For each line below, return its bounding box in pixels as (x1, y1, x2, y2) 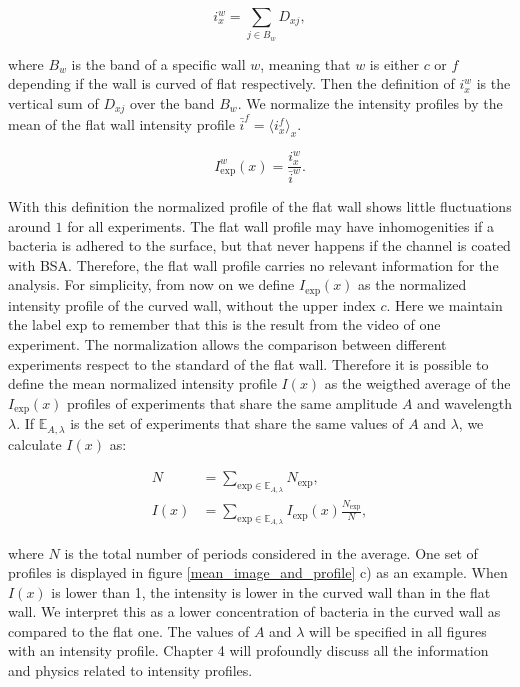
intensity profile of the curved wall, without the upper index (8, 294, 376, 315)
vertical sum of (8, 92, 99, 113)
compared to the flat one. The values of (8, 620, 250, 641)
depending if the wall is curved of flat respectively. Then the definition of (8, 73, 455, 94)
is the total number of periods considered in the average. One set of (64, 542, 478, 563)
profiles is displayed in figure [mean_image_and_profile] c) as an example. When (8, 562, 508, 583)
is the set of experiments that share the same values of (70, 413, 404, 434)
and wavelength (417, 392, 512, 413)
